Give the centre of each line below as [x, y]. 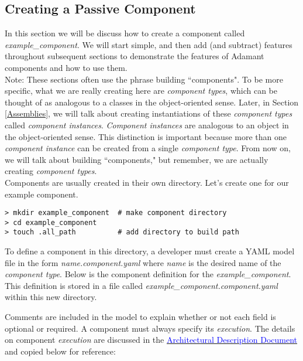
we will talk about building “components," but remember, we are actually [137, 159]
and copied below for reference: [60, 351]
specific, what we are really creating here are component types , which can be [141, 91]
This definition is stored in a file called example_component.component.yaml [141, 285]
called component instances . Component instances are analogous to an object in [147, 125]
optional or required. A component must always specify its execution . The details [150, 328]
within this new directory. [51, 297]
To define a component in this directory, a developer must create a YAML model [150, 251]
